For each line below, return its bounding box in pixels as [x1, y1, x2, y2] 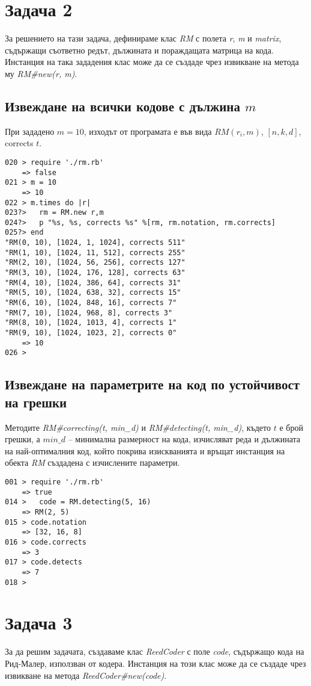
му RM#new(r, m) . [5, 67, 77, 79]
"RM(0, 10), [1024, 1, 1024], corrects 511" [5, 238, 186, 247]
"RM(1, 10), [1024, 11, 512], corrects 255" [5, 248, 186, 257]
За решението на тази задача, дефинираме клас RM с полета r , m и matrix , [5, 32, 282, 45]
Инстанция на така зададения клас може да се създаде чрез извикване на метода [5, 55, 299, 68]
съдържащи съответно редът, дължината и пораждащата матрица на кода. [5, 43, 274, 56]
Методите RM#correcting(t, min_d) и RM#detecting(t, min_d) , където [5, 421, 271, 433]
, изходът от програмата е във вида [83, 125, 212, 137]
